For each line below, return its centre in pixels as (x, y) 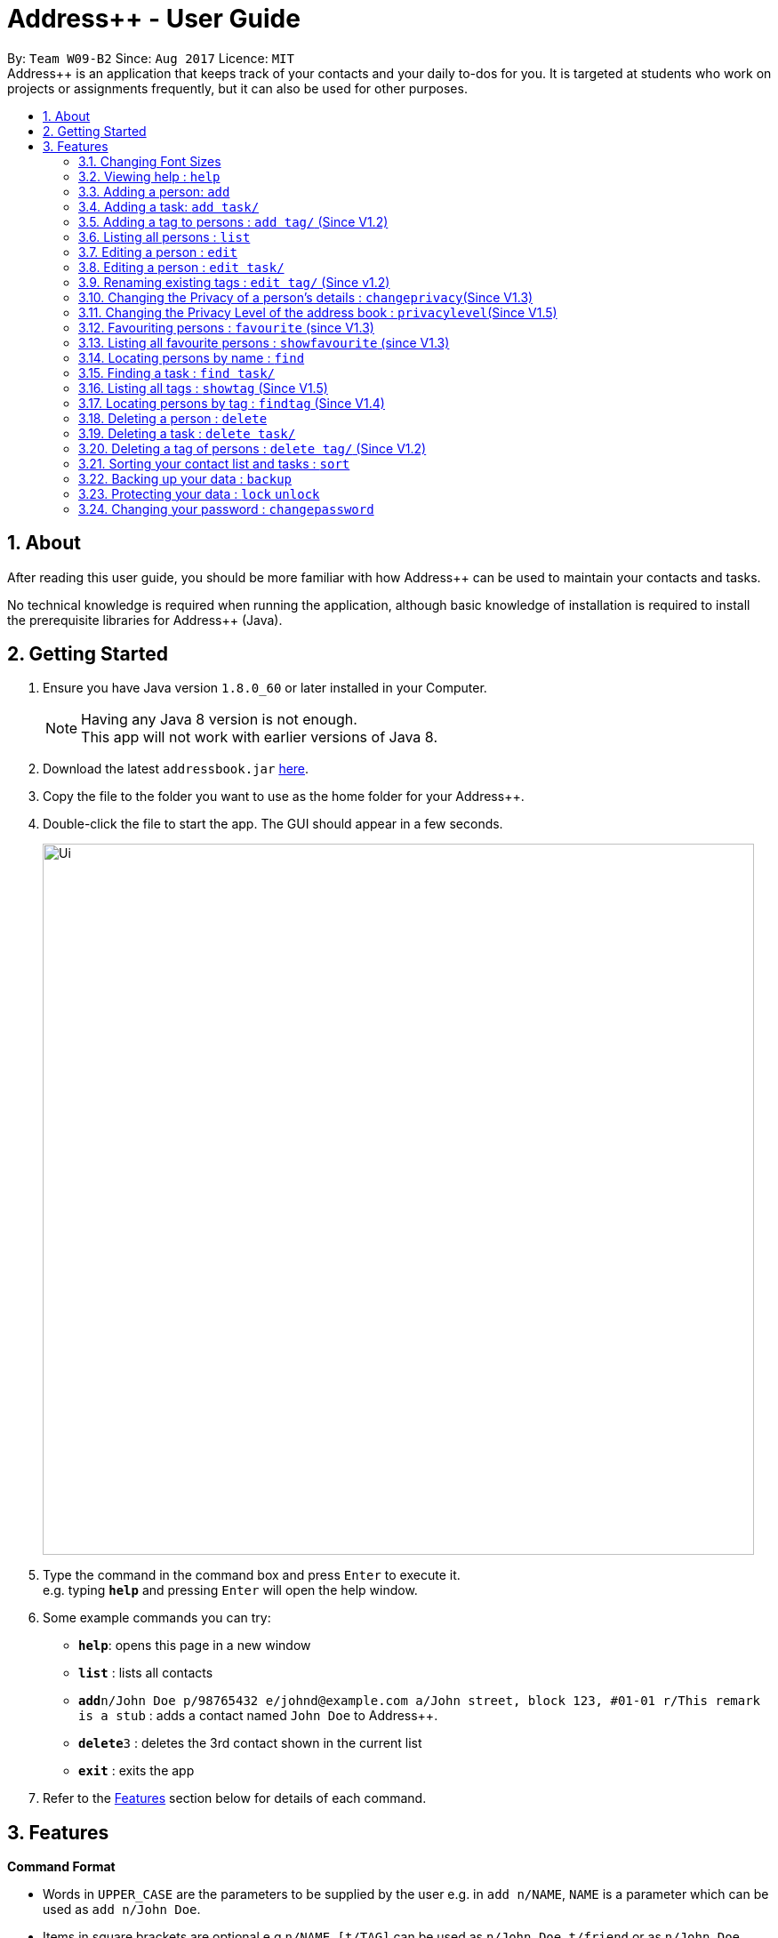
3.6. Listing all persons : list (164, 236)
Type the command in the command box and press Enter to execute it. (252, 1575)
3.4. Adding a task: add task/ (169, 206)
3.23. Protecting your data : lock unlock (199, 493)
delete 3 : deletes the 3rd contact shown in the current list (250, 1743)
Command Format (61, 1867)
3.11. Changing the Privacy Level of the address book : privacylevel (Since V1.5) (318, 312)
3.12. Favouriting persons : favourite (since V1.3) (226, 327)
